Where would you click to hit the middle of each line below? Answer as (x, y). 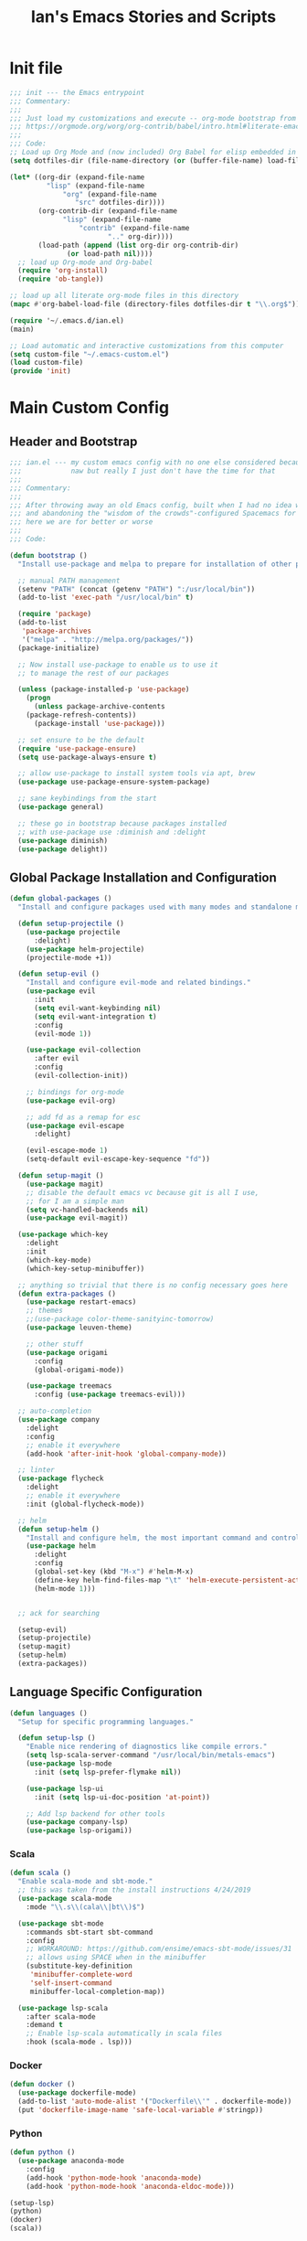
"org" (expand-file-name (110, 194)
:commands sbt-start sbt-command (90, 1932)
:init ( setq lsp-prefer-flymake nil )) (107, 1772)
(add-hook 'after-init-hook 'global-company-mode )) (126, 1454)
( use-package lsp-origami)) (79, 1830)
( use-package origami (67, 1352)
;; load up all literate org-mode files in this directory (124, 296)
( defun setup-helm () (59, 1529)
